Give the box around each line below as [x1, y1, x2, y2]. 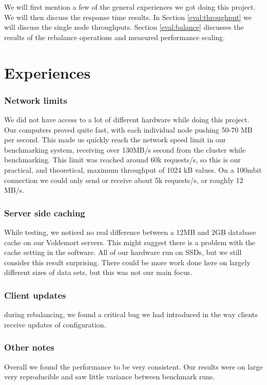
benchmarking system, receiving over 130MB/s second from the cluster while [4, 144, 246, 155]
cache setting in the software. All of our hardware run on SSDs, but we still [4, 247, 242, 258]
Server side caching [4, 206, 85, 219]
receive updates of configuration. [4, 319, 106, 329]
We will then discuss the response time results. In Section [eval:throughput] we [4, 11, 252, 22]
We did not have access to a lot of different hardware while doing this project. [4, 114, 250, 124]
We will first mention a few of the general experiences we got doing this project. [4, 2, 256, 12]
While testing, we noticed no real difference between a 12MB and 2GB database [4, 226, 256, 237]
